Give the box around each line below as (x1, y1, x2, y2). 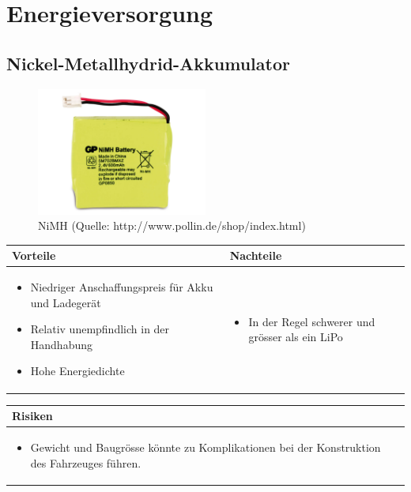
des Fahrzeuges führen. (30, 454, 141, 471)
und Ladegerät (30, 294, 101, 310)
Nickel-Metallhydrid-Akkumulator (6, 51, 290, 75)
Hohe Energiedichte (30, 362, 125, 379)
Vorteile (12, 247, 56, 264)
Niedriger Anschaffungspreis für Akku (30, 279, 213, 295)
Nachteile (229, 247, 282, 264)
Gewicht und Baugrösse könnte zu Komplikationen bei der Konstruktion (30, 438, 381, 455)
